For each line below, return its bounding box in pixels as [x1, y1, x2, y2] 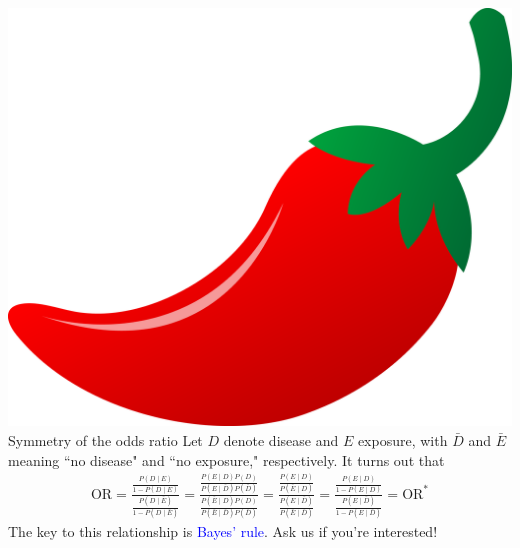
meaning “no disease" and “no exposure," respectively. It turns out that [8, 449, 445, 470]
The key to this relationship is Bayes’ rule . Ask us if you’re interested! [8, 521, 438, 542]
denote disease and [223, 429, 339, 450]
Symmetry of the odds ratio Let [8, 429, 203, 450]
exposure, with [357, 429, 448, 450]
